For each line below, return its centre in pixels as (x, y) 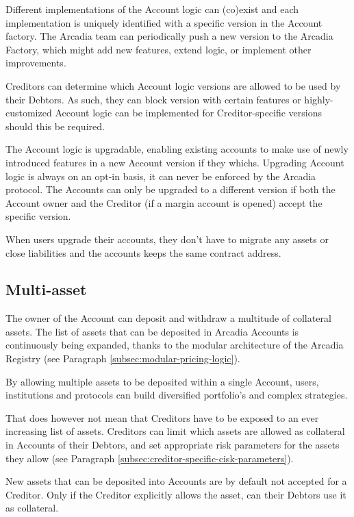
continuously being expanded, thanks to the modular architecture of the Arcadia (175, 345)
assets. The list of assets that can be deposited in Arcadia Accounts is (152, 331)
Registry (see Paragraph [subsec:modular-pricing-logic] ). (123, 358)
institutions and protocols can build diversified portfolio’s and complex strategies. (177, 395)
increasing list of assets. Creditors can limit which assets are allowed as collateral (175, 431)
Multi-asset (46, 289)
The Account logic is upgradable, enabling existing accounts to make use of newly (177, 149)
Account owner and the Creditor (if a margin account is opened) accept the (164, 202)
